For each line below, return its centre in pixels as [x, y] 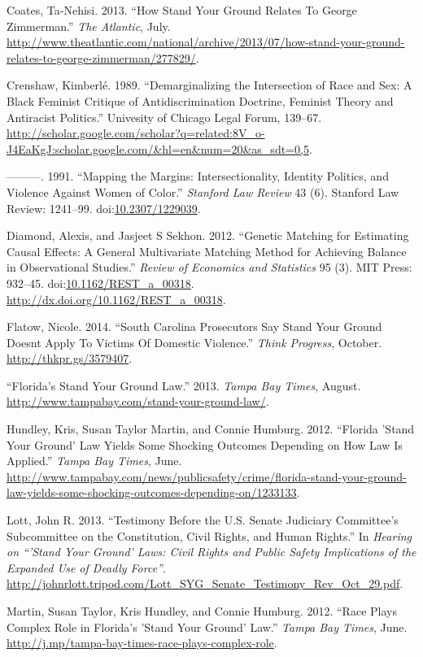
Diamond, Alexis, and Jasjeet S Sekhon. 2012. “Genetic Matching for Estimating [208, 235]
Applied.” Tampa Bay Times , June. [94, 461]
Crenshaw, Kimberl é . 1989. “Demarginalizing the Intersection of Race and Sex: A [209, 85]
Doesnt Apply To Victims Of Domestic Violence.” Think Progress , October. [194, 342]
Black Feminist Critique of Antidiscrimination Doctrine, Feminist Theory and [200, 100]
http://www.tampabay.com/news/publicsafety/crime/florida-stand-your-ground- [207, 476]
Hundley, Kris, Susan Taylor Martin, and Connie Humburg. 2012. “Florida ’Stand [211, 429]
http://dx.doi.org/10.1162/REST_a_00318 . [116, 299]
